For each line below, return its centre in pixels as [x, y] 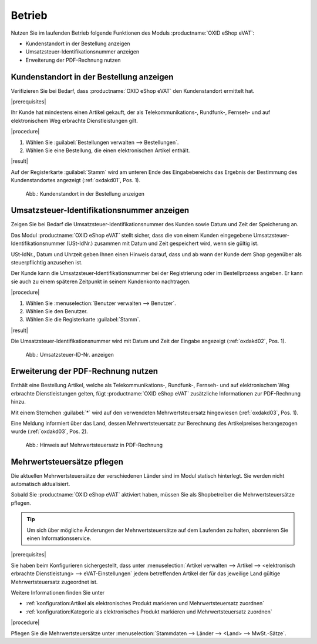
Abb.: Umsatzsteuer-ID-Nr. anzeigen [70, 354]
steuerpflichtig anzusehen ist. [47, 262]
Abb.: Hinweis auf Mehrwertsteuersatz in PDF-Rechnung [94, 445]
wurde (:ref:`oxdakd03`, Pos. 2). [49, 431]
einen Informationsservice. [59, 538]
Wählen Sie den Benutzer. [57, 311]
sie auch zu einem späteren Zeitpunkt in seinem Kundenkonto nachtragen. [101, 281]
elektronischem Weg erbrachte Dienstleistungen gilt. [74, 120]
